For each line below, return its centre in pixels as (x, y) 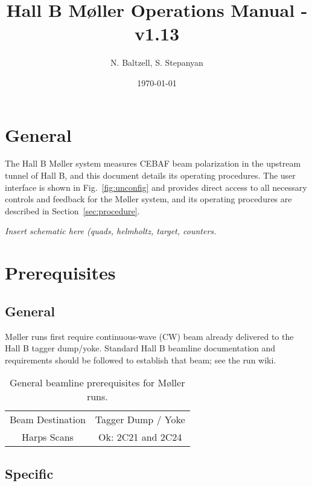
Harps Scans (47, 437)
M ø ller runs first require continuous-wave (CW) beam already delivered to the (149, 336)
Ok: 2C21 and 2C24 (140, 437)
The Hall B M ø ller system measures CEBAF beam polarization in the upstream (153, 163)
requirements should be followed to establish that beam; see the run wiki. (141, 360)
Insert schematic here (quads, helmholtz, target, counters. (111, 231)
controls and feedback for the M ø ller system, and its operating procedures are (148, 199)
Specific (29, 473)
